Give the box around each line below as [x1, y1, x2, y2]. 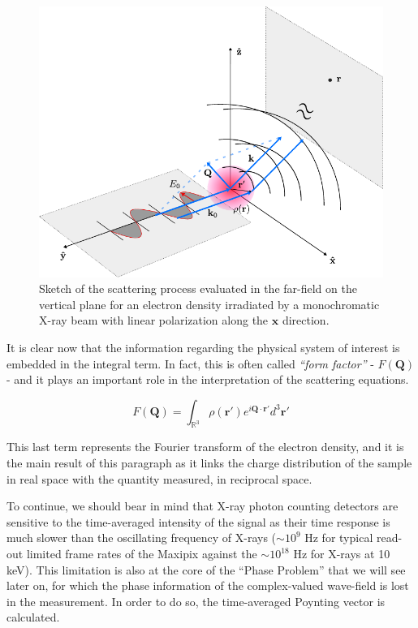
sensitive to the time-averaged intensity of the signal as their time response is [6, 513, 390, 530]
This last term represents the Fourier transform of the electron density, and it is [6, 438, 404, 455]
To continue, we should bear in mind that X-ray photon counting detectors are [6, 497, 399, 514]
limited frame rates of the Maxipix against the [26, 545, 257, 562]
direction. [282, 312, 330, 329]
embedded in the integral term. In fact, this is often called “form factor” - [6, 355, 374, 372]
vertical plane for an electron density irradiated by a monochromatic [39, 295, 380, 312]
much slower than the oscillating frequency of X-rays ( [6, 529, 277, 546]
